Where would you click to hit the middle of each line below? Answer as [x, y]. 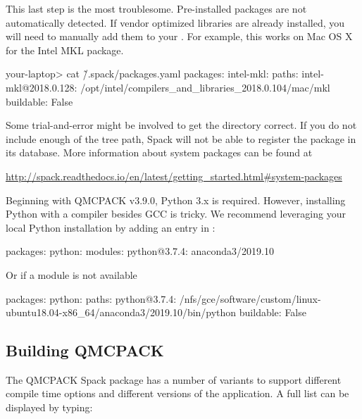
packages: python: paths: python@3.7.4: [91, 298]
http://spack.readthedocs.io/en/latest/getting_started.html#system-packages [174, 176]
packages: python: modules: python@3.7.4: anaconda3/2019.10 [140, 251]
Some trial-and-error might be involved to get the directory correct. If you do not [181, 125]
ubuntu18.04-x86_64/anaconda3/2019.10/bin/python [121, 312]
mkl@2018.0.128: [42, 87]
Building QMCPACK [85, 350]
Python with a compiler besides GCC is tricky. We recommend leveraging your [176, 214]
